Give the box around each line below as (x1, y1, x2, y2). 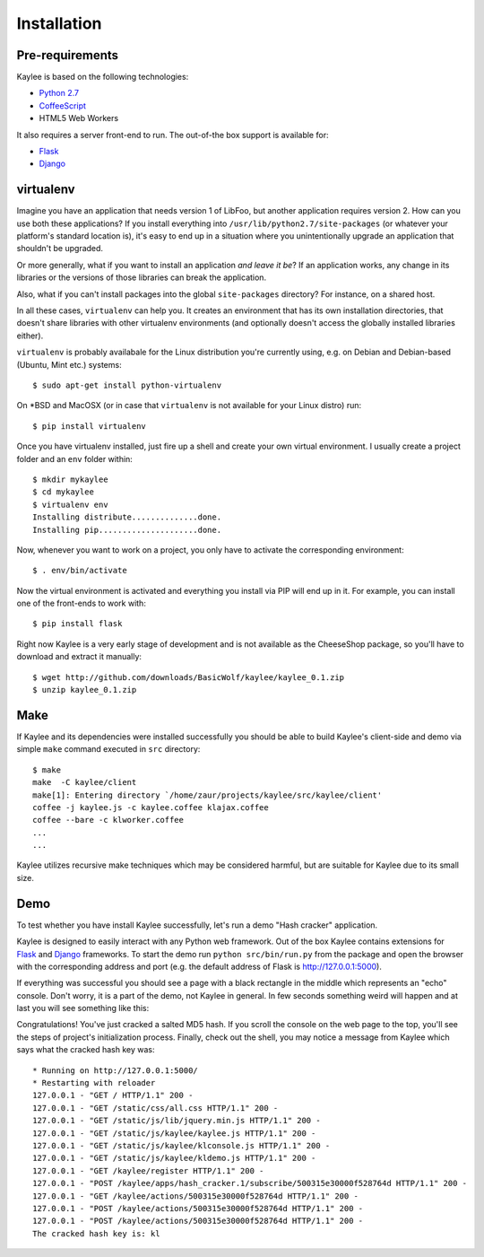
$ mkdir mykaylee (32, 474, 108, 484)
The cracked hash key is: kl (32, 1228, 160, 1238)
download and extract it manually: (16, 651, 143, 662)
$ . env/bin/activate (32, 565, 127, 576)
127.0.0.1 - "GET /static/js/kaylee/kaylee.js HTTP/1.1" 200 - (32, 1128, 316, 1139)
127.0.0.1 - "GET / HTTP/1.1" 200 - (32, 1090, 194, 1101)
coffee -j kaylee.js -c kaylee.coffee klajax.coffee (32, 802, 269, 812)
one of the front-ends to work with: (16, 598, 147, 609)
